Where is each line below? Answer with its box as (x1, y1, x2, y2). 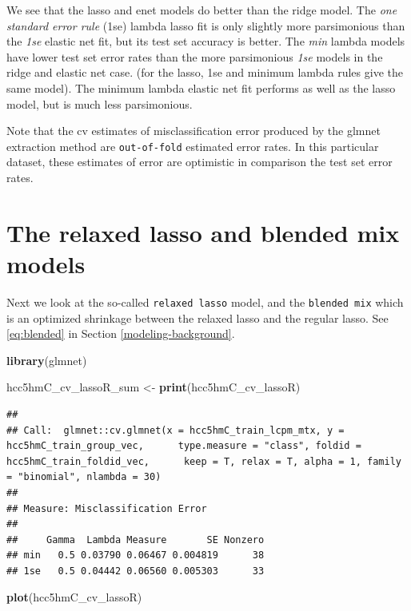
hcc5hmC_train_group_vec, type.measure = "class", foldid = (6, 440, 361, 452)
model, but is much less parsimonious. (6, 95, 193, 112)
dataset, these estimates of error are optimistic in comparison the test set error (6, 153, 393, 170)
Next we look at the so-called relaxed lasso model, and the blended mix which (6, 293, 404, 310)
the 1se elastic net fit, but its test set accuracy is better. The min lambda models (6, 33, 405, 50)
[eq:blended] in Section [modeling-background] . (6, 325, 235, 342)
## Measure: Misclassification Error (6, 502, 207, 514)
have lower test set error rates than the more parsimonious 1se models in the (6, 48, 383, 65)
